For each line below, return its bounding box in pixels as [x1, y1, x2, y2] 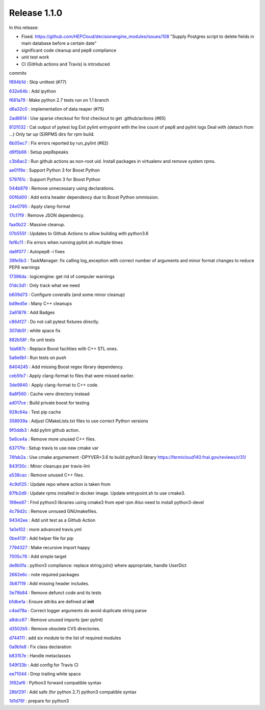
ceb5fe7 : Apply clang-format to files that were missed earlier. [9, 373, 134, 379]
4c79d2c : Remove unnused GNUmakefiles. [9, 508, 98, 514]
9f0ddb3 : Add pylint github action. [9, 427, 80, 433]
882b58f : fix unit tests [9, 337, 55, 343]
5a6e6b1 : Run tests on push [9, 355, 66, 361]
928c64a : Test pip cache [9, 409, 61, 415]
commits [9, 70, 27, 76]
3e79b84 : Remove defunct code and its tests [9, 590, 102, 595]
